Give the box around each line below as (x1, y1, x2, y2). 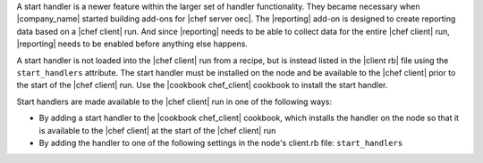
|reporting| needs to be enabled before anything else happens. (16, 38, 248, 49)
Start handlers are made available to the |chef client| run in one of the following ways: (16, 96, 333, 107)
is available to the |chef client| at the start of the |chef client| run (38, 125, 276, 135)
